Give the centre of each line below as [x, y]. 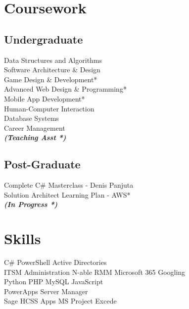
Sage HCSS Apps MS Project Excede [60, 301]
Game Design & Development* [51, 79]
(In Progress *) [31, 204]
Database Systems [31, 118]
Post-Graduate [42, 164]
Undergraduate [44, 39]
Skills [23, 238]
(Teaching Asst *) [35, 137]
